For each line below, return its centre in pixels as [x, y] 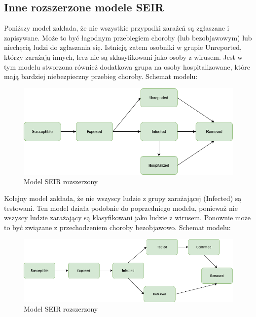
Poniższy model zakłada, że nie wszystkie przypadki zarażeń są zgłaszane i [117, 28]
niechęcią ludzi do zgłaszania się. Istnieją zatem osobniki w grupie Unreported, [123, 47]
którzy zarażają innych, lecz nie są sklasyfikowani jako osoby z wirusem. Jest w [123, 57]
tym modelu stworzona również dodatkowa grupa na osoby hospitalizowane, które [127, 66]
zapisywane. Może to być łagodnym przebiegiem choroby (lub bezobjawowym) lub [128, 37]
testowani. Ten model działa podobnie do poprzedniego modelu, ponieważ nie [121, 208]
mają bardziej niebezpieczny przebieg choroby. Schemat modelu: [101, 76]
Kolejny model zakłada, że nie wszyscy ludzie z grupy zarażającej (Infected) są [123, 198]
